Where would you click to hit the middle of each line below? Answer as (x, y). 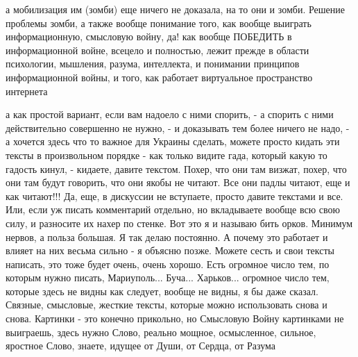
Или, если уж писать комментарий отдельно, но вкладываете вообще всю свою (173, 209)
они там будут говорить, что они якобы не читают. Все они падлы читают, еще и (178, 182)
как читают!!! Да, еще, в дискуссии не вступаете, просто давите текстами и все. (174, 196)
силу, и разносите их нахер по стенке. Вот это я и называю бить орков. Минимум (179, 223)
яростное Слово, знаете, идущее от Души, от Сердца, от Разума (140, 346)
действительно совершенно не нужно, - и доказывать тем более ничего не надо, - (178, 127)
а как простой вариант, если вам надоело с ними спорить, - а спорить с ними (170, 114)
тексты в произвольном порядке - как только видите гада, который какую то (167, 155)
